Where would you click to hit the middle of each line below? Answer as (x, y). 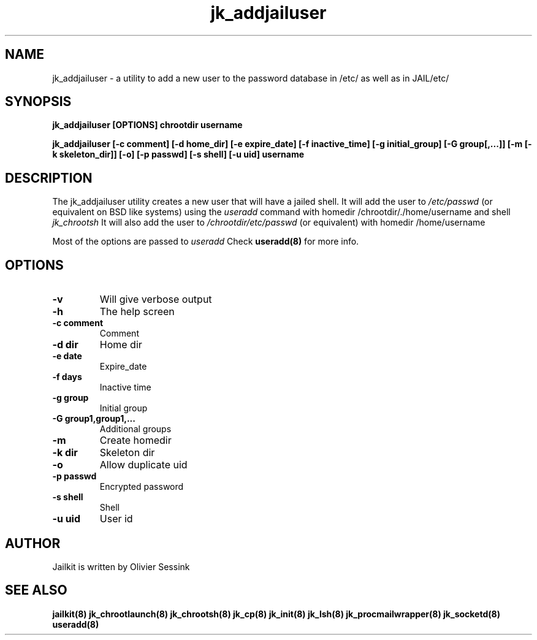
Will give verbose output (156, 299)
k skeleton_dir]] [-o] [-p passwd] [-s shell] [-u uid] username (178, 154)
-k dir (65, 453)
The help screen (137, 312)
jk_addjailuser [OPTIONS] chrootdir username (147, 125)
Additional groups (135, 429)
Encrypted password (142, 487)
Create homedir (135, 440)
